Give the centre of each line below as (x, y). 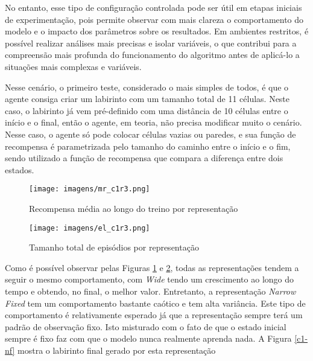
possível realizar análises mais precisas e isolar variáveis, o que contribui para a (151, 43)
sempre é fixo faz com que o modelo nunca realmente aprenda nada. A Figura (148, 338)
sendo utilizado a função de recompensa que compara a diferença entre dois (144, 158)
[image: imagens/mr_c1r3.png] (90, 189)
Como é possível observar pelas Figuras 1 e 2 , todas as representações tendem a (152, 267)
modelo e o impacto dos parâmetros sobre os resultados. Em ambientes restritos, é (157, 31)
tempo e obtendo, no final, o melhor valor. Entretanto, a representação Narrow (150, 291)
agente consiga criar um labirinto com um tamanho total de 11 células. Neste (147, 99)
